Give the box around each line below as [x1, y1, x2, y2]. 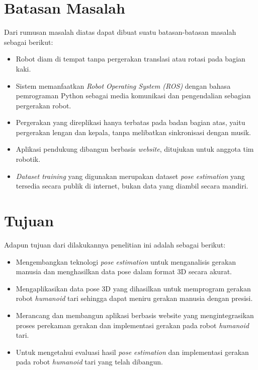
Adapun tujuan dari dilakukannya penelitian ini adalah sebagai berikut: [4, 239, 226, 250]
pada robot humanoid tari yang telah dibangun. [16, 356, 163, 367]
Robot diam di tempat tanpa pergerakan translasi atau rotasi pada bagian [16, 53, 245, 64]
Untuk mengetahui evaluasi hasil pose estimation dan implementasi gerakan [16, 346, 249, 357]
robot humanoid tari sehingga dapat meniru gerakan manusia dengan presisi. [16, 293, 253, 303]
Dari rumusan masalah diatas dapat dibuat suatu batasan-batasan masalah [4, 27, 236, 37]
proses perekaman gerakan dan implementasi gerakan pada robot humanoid [16, 320, 249, 330]
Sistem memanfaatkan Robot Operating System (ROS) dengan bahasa [16, 80, 231, 91]
